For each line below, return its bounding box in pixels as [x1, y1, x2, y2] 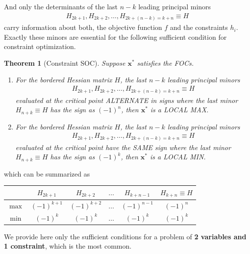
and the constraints [170, 22, 228, 32]
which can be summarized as [4, 168, 90, 178]
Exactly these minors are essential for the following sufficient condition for [4, 31, 227, 42]
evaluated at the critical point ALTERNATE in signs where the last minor [15, 95, 238, 105]
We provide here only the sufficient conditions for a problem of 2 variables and [4, 231, 247, 241]
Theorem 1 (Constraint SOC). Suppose [4, 57, 125, 68]
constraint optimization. [4, 41, 76, 51]
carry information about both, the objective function [4, 22, 162, 32]
